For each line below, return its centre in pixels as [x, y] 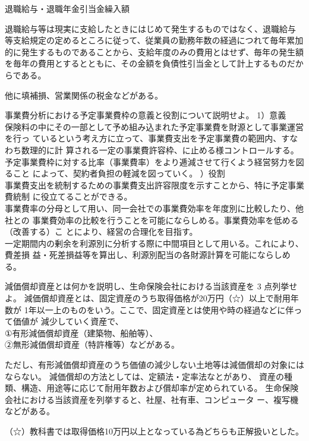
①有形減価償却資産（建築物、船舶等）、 [81, 333]
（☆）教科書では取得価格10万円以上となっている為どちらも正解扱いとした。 [154, 431]
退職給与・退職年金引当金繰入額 [67, 8]
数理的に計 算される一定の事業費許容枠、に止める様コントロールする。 [160, 149]
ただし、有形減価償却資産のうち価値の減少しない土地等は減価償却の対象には [154, 365]
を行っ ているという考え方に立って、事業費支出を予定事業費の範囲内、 [143, 138]
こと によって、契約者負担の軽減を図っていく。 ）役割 [119, 173]
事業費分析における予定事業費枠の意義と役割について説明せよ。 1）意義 [146, 115]
